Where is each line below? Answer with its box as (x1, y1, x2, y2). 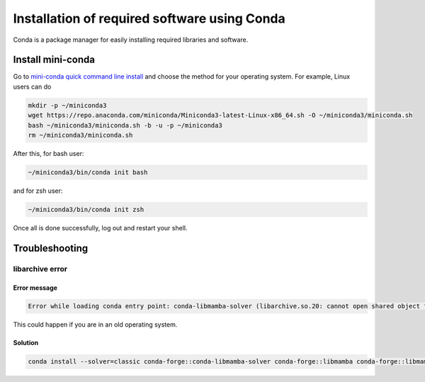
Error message (13, 283, 58, 292)
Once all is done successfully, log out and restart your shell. (13, 223, 188, 232)
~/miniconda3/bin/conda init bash (28, 168, 148, 176)
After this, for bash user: (13, 149, 84, 157)
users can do (13, 82, 52, 91)
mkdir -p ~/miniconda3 (28, 101, 107, 109)
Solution (13, 339, 39, 347)
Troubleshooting (13, 242, 89, 254)
